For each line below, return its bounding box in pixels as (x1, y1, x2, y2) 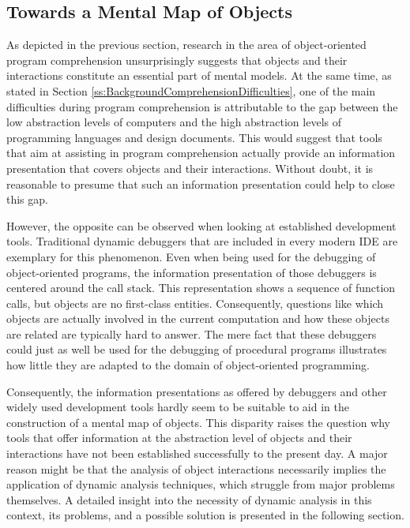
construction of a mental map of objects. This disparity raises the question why (6, 414, 390, 430)
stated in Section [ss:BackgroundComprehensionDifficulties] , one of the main (6, 82, 376, 99)
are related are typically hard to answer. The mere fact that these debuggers (6, 325, 377, 342)
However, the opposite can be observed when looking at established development (6, 217, 397, 234)
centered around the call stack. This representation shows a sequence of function (6, 279, 396, 296)
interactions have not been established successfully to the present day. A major (6, 445, 388, 462)
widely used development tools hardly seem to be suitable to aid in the (6, 399, 349, 415)
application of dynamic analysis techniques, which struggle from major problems (6, 476, 395, 492)
